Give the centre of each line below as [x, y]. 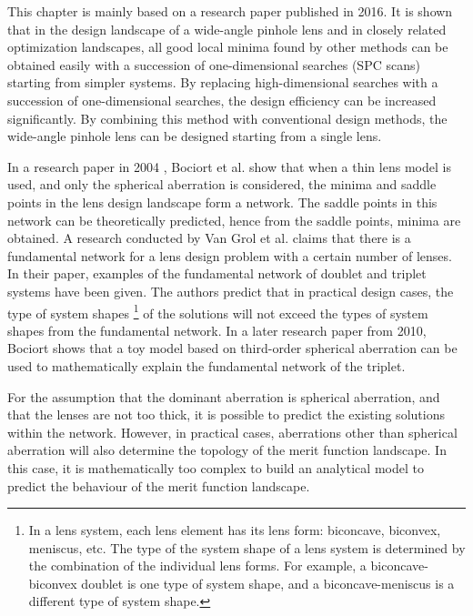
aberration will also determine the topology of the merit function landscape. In [227, 450]
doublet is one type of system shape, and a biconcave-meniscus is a [268, 583]
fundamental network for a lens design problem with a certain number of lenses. [230, 255]
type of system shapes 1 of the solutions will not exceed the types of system [218, 311]
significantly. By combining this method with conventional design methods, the [227, 118]
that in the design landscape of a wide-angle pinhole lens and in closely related [227, 29]
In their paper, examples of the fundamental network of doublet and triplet [217, 273]
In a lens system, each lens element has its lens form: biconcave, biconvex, [235, 530]
